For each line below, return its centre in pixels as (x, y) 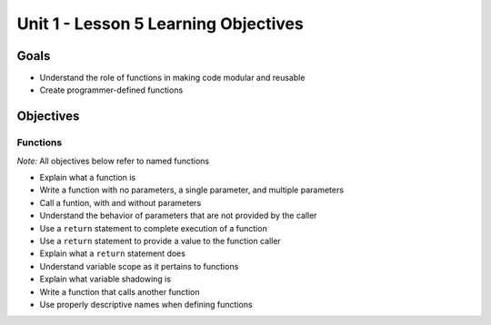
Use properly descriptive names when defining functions (146, 304)
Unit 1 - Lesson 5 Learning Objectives (160, 24)
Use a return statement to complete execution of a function (153, 228)
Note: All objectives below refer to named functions (113, 161)
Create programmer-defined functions (111, 90)
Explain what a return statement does (113, 253)
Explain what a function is (88, 177)
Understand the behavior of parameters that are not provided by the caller (178, 216)
